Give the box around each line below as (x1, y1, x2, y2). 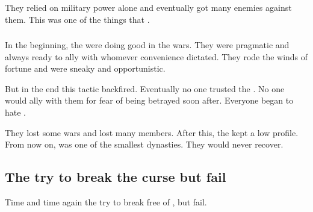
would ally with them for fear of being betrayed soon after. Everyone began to (5, 94, 294, 107)
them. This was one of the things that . (5, 13, 150, 25)
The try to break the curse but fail (5, 167, 226, 186)
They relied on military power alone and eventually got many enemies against (5, 1, 292, 13)
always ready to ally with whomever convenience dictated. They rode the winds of (5, 50, 308, 63)
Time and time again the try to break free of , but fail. (5, 196, 207, 208)
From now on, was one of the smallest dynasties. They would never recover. (5, 138, 284, 151)
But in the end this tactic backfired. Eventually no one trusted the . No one (5, 82, 285, 95)
